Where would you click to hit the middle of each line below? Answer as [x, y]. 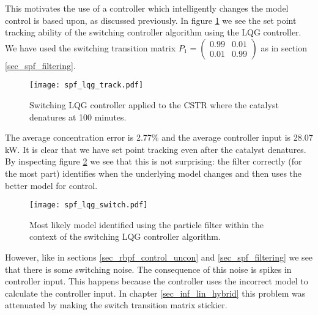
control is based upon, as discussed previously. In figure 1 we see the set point [151, 20]
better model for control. [51, 185]
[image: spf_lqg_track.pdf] [87, 85]
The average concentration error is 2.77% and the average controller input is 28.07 [159, 137]
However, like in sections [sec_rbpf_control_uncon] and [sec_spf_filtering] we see [159, 257]
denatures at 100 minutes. [78, 117]
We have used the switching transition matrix [91, 47]
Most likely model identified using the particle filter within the [146, 224]
